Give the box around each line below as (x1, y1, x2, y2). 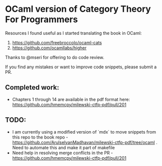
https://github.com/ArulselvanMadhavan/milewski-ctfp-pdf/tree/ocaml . (12, 139, 158, 145)
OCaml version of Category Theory (5, 3, 151, 15)
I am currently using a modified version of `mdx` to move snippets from (12, 129, 156, 135)
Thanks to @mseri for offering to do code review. (5, 54, 105, 60)
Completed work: (5, 83, 59, 92)
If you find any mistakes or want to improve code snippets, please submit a (5, 64, 157, 70)
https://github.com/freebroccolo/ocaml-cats (12, 39, 102, 45)
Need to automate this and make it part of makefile (12, 144, 115, 150)
